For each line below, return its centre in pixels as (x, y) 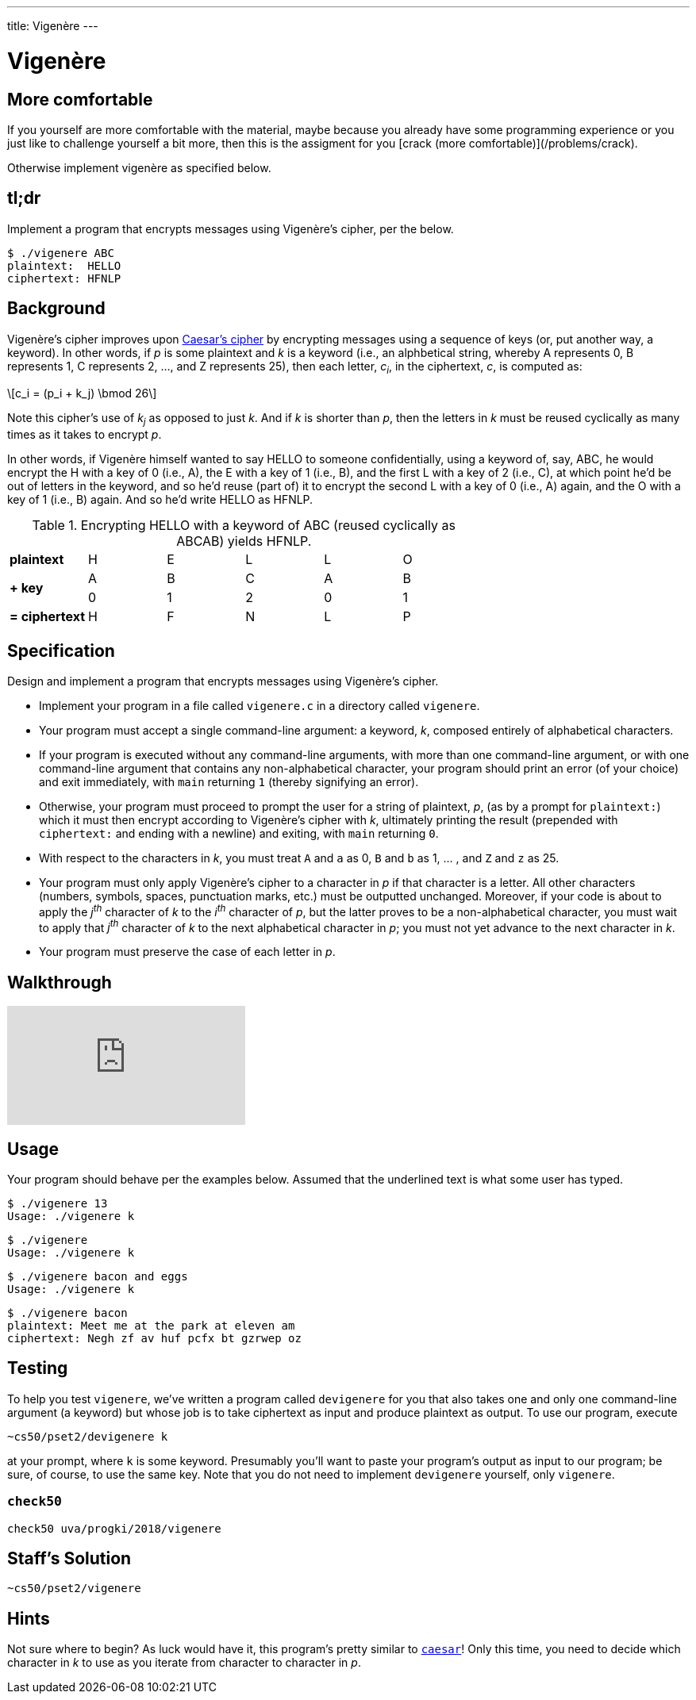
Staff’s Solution (69, 1559)
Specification (61, 650)
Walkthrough (60, 982)
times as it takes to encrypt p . (85, 435)
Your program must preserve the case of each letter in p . (187, 952)
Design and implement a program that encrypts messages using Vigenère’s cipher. (223, 681)
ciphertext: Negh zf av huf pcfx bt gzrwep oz (154, 1339)
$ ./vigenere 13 (58, 1204)
